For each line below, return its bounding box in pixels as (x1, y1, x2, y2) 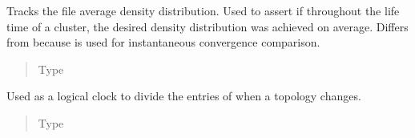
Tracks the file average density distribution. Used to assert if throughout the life (6, 2, 400, 18)
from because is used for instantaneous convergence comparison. (6, 34, 320, 51)
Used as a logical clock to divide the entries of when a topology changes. (6, 87, 361, 104)
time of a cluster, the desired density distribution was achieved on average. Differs (6, 18, 409, 34)
